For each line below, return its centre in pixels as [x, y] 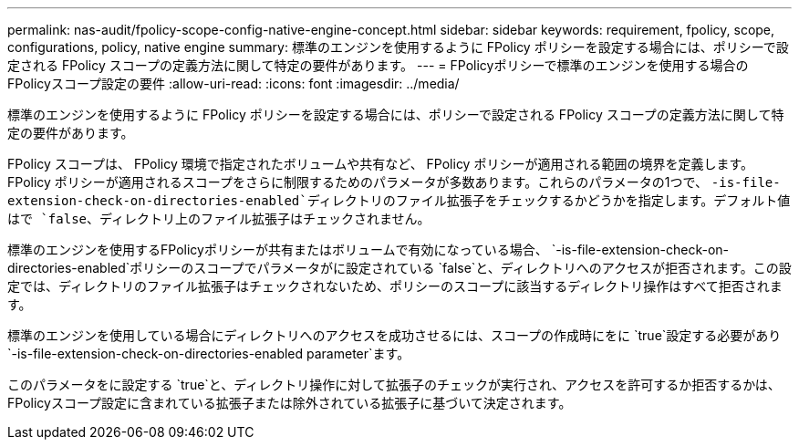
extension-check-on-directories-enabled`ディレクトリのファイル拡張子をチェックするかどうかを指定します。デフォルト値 [399, 201]
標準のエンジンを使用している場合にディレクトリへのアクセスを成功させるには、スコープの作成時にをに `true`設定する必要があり [394, 335]
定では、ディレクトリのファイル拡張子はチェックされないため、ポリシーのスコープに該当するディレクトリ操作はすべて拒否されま [395, 286]
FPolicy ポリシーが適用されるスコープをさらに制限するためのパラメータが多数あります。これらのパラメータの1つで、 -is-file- [394, 182]
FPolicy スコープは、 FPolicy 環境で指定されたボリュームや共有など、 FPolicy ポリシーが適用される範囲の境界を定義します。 [381, 164]
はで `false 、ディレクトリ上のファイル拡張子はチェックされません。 [219, 218]
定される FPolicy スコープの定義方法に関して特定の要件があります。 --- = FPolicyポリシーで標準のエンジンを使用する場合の [378, 65]
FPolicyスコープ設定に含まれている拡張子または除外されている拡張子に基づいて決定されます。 [290, 403]
